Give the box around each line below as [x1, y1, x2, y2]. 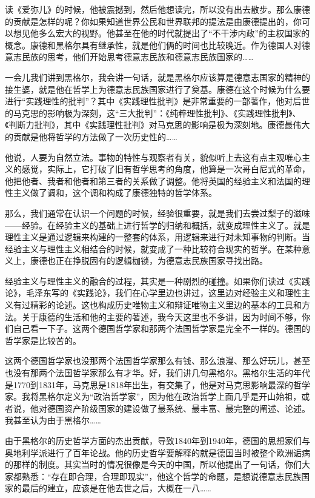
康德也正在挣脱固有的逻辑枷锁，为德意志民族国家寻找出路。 [30, 254, 268, 267]
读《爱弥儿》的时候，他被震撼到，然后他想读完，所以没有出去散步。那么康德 [5, 3, 310, 15]
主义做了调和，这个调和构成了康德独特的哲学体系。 [13, 186, 217, 199]
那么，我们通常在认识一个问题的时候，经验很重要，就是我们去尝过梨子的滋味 [5, 206, 310, 219]
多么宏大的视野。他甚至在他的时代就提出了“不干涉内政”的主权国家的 [38, 27, 310, 39]
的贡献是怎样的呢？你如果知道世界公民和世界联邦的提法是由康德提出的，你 [5, 15, 302, 27]
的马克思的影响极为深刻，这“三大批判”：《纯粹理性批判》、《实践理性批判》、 [5, 106, 301, 119]
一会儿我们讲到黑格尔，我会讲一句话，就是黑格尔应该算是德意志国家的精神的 [5, 70, 310, 83]
